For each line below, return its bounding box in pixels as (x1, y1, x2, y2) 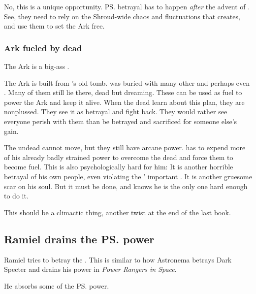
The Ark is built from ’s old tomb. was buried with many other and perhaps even (4, 77, 250, 88)
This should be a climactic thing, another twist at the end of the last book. (4, 207, 231, 217)
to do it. (4, 191, 29, 201)
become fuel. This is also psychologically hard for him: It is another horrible (4, 162, 233, 172)
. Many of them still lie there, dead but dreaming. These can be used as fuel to (4, 87, 242, 98)
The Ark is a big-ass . (4, 61, 69, 71)
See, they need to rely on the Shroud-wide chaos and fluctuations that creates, (4, 11, 240, 21)
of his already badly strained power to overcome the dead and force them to (4, 152, 233, 162)
